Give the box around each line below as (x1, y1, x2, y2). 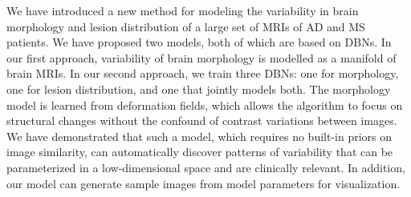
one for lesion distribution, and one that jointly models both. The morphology (6, 80, 391, 97)
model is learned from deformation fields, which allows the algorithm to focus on (6, 96, 403, 113)
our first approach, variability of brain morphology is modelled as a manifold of (6, 49, 397, 66)
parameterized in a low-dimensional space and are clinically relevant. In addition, (6, 159, 405, 175)
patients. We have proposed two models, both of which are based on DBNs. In (6, 34, 392, 50)
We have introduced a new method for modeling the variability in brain (6, 2, 359, 18)
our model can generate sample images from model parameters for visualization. (6, 175, 401, 191)
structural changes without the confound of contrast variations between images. (6, 112, 397, 129)
